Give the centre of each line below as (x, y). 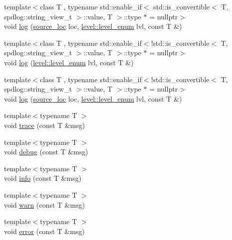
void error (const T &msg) (45, 231)
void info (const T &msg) (43, 178)
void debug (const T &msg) (46, 152)
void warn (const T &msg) (45, 204)
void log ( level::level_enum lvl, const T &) (69, 62)
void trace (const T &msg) (45, 125)
